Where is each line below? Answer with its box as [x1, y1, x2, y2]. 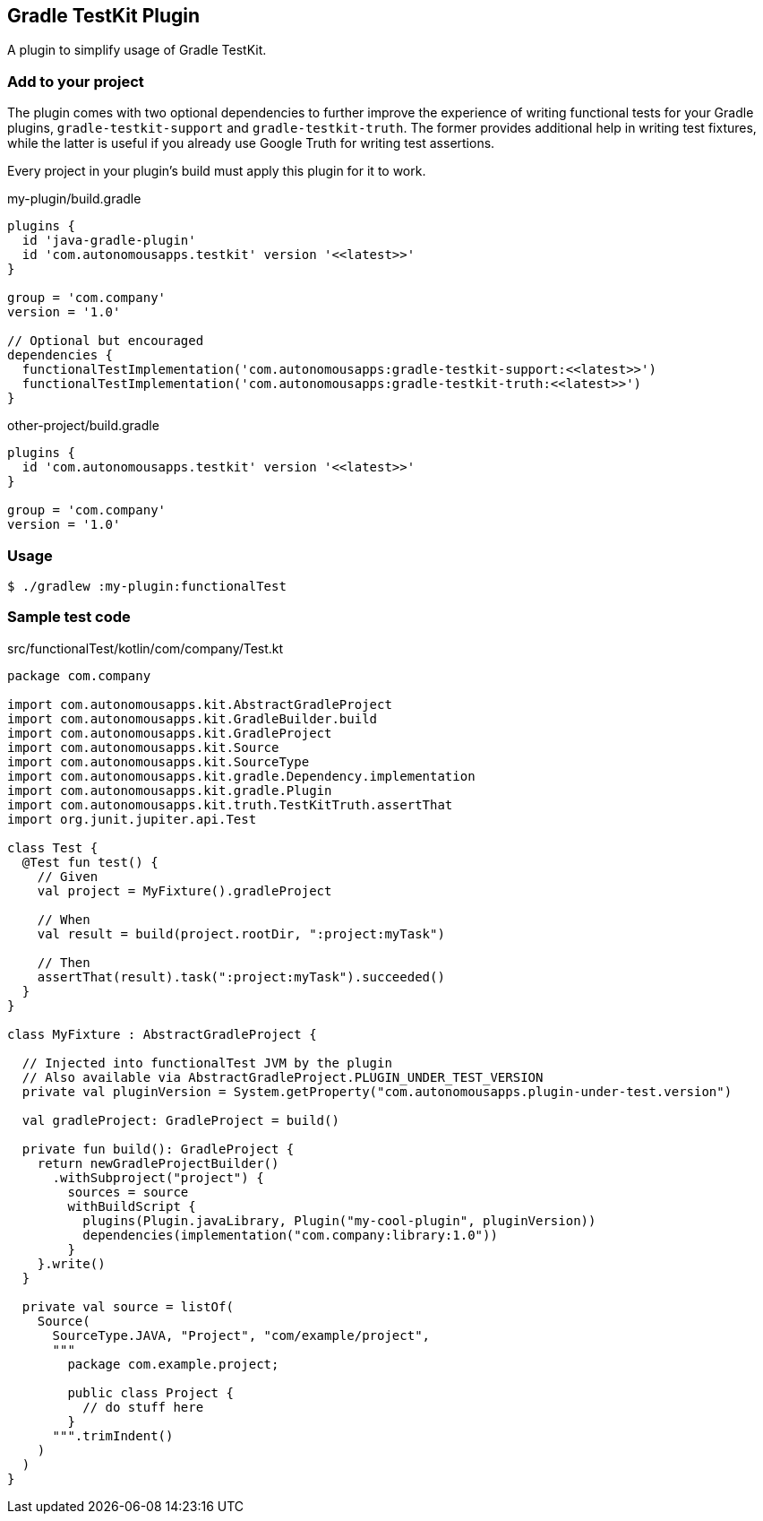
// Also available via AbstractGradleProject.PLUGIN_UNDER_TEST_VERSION [21, 1069, 544, 1085]
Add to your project [7, 72, 144, 91]
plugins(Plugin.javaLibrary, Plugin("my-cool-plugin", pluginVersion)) [82, 1213, 596, 1228]
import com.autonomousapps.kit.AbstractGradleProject [7, 696, 392, 712]
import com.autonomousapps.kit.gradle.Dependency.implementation [7, 768, 476, 783]
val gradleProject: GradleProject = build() [21, 1112, 339, 1128]
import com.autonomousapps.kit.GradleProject [7, 725, 332, 740]
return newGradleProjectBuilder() [37, 1155, 279, 1171]
